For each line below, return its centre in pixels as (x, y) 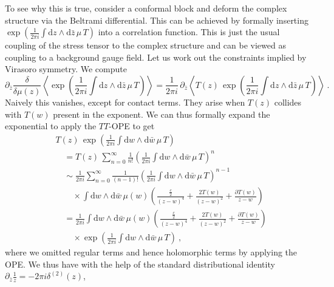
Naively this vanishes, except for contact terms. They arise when (125, 102)
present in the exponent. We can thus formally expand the (162, 114)
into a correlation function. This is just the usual (189, 32)
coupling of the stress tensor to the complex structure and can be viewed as (145, 45)
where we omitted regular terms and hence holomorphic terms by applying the (151, 252)
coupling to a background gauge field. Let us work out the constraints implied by (156, 57)
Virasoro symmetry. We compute (66, 69)
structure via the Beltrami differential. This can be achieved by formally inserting (157, 20)
